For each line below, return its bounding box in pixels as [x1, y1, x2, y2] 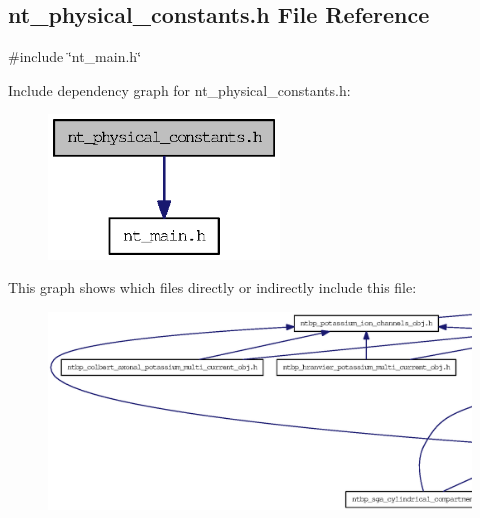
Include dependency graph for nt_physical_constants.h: [8, 79, 351, 100]
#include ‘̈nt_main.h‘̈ [8, 46, 142, 67]
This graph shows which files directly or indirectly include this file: [8, 277, 417, 298]
